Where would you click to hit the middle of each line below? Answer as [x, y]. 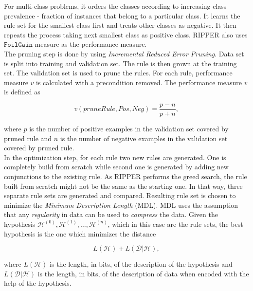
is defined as [22, 92]
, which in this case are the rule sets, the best [175, 224]
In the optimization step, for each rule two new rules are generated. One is [115, 157]
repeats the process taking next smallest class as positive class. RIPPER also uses [126, 34]
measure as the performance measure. [91, 44]
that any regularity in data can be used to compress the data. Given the [111, 214]
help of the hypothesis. [38, 283]
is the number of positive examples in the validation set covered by [129, 128]
